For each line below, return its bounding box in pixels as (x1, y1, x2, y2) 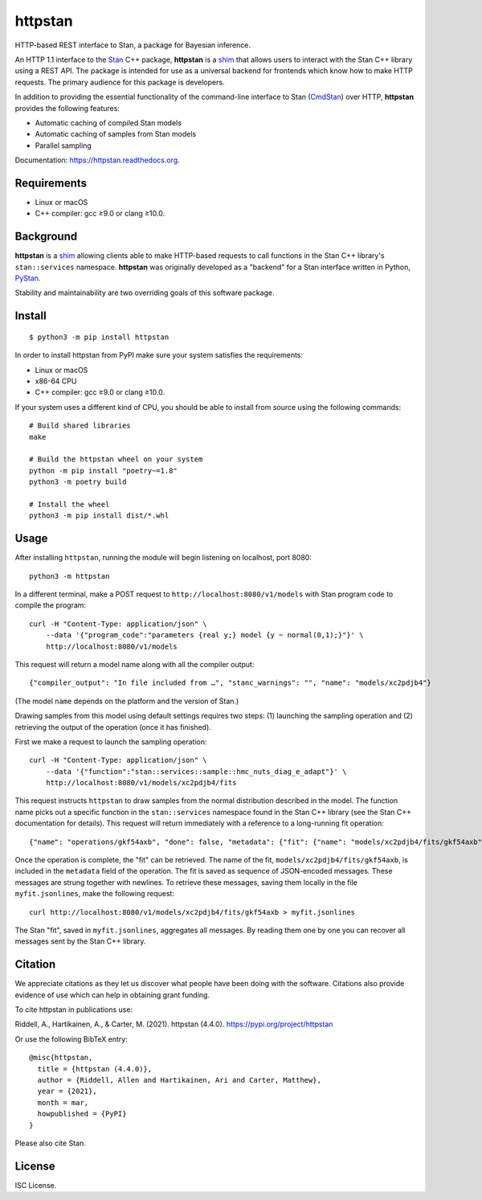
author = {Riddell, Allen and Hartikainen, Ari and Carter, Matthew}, (37, 1075, 321, 1085)
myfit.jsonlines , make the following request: (14, 889, 174, 899)
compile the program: (14, 600, 87, 610)
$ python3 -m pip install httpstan (29, 332, 170, 342)
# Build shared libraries (29, 421, 132, 430)
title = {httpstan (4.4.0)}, (37, 1064, 153, 1073)
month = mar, (37, 1098, 89, 1107)
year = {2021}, (37, 1087, 97, 1096)
